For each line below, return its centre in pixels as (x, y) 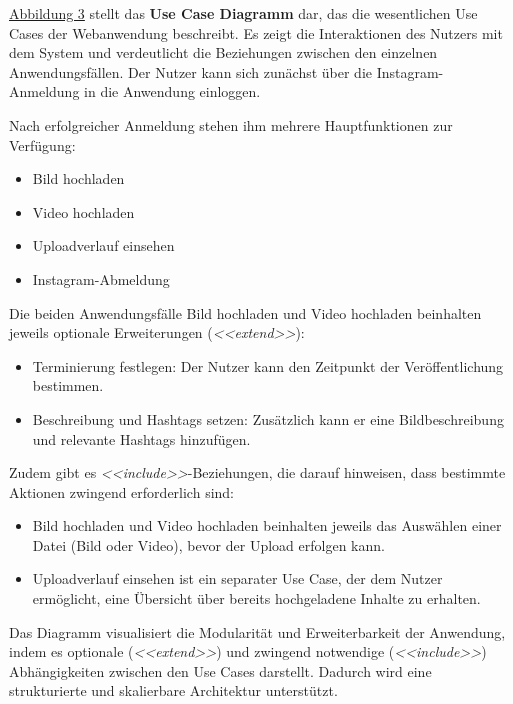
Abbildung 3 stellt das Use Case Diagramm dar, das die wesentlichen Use (243, 13)
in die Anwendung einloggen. (172, 91)
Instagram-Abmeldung (101, 278)
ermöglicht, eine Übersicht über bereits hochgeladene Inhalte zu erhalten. (256, 598)
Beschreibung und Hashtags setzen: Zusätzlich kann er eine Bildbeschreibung (268, 418)
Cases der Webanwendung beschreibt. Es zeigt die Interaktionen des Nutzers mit (256, 32)
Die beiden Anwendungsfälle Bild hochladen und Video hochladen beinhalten (245, 312)
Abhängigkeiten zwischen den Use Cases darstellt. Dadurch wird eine (220, 670)
